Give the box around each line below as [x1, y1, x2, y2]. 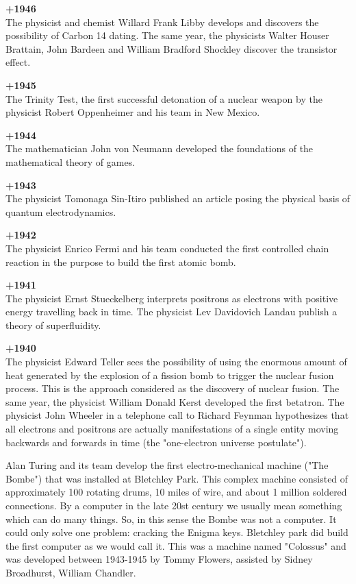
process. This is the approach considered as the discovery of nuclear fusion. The [5, 381, 340, 396]
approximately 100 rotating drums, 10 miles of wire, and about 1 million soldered [5, 485, 347, 499]
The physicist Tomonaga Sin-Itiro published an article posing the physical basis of [5, 191, 351, 206]
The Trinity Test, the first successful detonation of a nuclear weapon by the [5, 91, 322, 106]
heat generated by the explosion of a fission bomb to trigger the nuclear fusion [5, 367, 334, 382]
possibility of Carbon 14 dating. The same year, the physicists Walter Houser [5, 28, 329, 42]
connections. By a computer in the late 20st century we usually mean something [5, 498, 342, 512]
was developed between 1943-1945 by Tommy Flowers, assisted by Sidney [5, 552, 313, 566]
